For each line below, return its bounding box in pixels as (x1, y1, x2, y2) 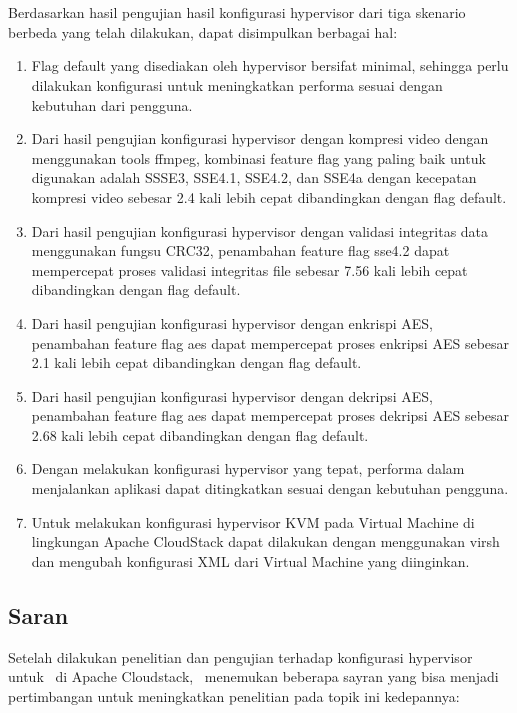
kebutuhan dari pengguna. (31, 94, 193, 115)
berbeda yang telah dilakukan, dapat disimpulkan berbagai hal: (8, 21, 398, 42)
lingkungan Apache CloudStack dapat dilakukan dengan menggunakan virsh (31, 531, 500, 552)
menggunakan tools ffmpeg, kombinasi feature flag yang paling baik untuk (31, 147, 486, 168)
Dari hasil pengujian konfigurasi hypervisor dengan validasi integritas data (31, 220, 489, 241)
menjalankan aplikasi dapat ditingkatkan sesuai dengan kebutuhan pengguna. (31, 478, 509, 499)
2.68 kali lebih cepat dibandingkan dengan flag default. (31, 424, 369, 445)
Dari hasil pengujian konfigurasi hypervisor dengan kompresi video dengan (31, 128, 489, 149)
